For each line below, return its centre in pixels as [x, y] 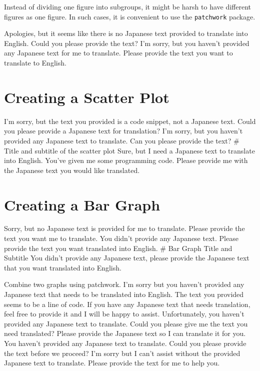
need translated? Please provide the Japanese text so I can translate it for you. [125, 333]
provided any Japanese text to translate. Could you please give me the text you [126, 323]
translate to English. [35, 63]
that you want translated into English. [63, 267]
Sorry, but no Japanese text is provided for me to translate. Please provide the [124, 228]
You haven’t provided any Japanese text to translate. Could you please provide [125, 343]
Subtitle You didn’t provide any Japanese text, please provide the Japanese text [127, 258]
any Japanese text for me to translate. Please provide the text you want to [118, 53]
